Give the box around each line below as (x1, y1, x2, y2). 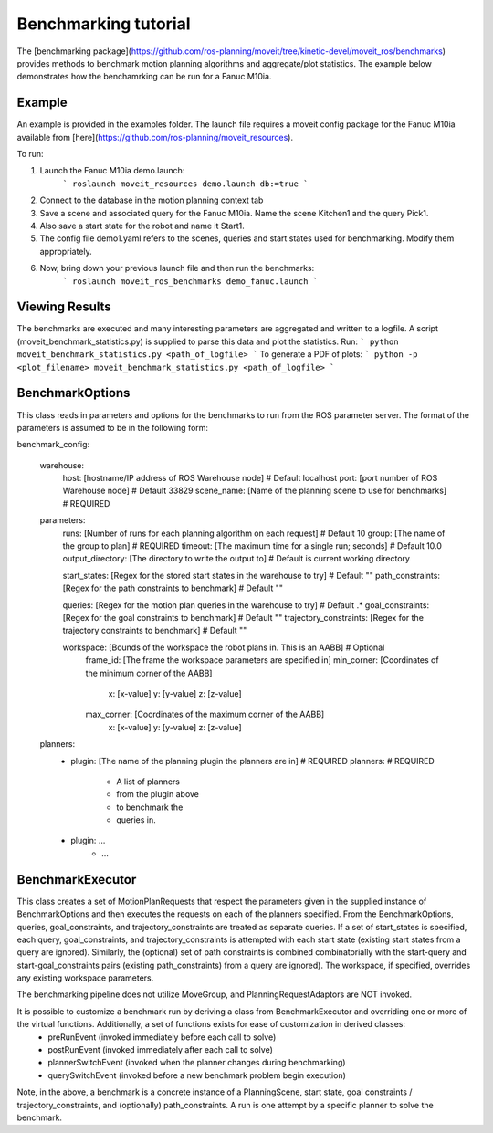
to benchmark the (116, 802, 184, 813)
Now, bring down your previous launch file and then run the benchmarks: (39, 263, 315, 274)
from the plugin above (116, 789, 200, 800)
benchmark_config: (16, 439, 90, 450)
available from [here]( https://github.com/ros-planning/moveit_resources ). (16, 131, 294, 142)
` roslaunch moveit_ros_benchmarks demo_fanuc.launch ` (62, 276, 319, 287)
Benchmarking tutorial (16, 14, 191, 34)
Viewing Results (16, 299, 111, 315)
